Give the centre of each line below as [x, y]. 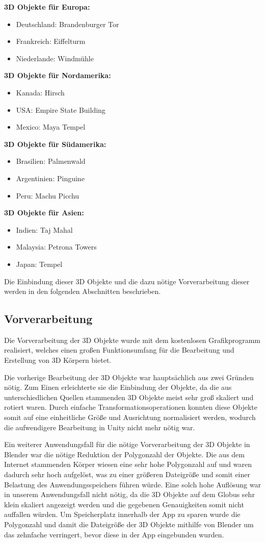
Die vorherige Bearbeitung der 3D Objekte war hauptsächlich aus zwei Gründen [129, 377]
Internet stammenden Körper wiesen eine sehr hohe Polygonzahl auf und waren [128, 464]
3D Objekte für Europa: [47, 7]
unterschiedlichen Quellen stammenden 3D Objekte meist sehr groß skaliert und [129, 397]
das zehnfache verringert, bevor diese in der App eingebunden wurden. [114, 534]
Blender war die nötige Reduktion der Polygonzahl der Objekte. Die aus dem [124, 454]
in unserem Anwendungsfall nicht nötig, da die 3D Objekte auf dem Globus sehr [129, 494]
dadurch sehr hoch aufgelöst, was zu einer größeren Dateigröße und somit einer [127, 474]
